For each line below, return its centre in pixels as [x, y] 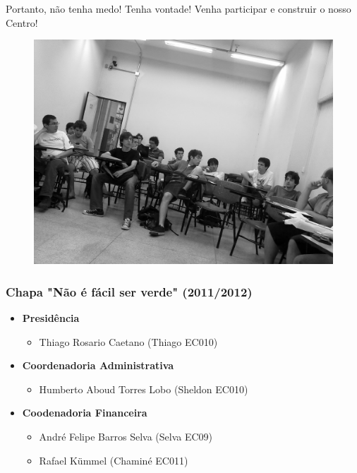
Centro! [22, 22]
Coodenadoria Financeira [85, 413]
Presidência [51, 318]
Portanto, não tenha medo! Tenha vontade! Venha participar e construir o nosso [178, 8]
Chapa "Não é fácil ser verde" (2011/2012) [129, 291]
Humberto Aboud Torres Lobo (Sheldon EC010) [144, 389]
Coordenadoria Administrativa [98, 365]
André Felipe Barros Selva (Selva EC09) [126, 436]
